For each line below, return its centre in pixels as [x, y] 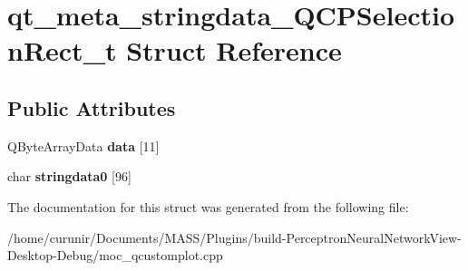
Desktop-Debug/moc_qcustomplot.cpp [115, 255]
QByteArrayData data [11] [83, 145]
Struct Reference [234, 50]
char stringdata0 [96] [69, 176]
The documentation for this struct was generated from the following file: [208, 206]
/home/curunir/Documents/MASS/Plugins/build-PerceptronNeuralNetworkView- [234, 237]
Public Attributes [92, 107]
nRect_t [62, 50]
